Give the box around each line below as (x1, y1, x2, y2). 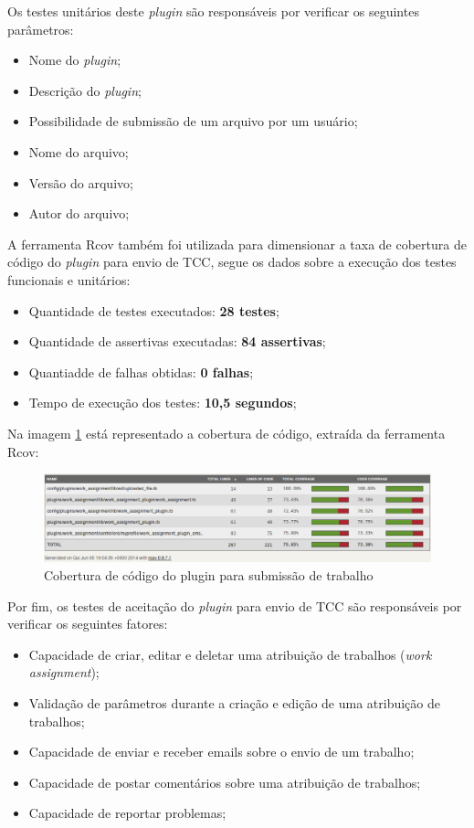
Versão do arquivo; (28, 173, 133, 192)
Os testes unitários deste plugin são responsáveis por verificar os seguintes (7, 2, 419, 20)
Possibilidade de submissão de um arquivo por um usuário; (28, 111, 358, 131)
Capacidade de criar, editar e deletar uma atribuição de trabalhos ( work (28, 644, 432, 663)
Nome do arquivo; (28, 142, 129, 161)
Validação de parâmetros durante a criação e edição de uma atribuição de (28, 693, 440, 712)
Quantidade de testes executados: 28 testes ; (28, 301, 279, 320)
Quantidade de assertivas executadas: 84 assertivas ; (28, 332, 326, 351)
